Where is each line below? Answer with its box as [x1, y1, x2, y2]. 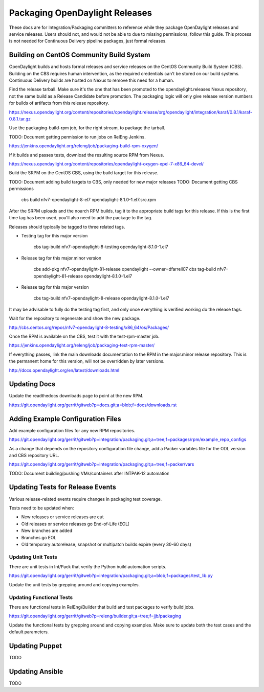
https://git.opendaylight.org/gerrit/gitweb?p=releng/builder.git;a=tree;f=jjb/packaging [9, 613, 181, 619]
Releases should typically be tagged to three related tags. [9, 224, 126, 230]
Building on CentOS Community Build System [9, 51, 151, 59]
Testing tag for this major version [21, 233, 88, 239]
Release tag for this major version [21, 284, 89, 290]
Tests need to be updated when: [9, 505, 74, 511]
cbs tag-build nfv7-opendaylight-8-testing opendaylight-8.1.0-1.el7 [33, 244, 169, 250]
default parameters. [9, 629, 49, 635]
